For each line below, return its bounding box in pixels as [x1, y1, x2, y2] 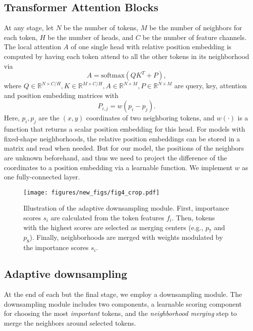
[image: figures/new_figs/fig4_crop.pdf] [23, 189, 160, 196]
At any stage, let [4, 22, 54, 33]
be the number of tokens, [63, 22, 138, 33]
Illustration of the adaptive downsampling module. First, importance [23, 203, 229, 213]
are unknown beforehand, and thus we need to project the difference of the [4, 152, 227, 162]
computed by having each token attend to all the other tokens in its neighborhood [4, 51, 250, 61]
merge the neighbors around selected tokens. [4, 317, 136, 328]
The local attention [4, 41, 61, 52]
